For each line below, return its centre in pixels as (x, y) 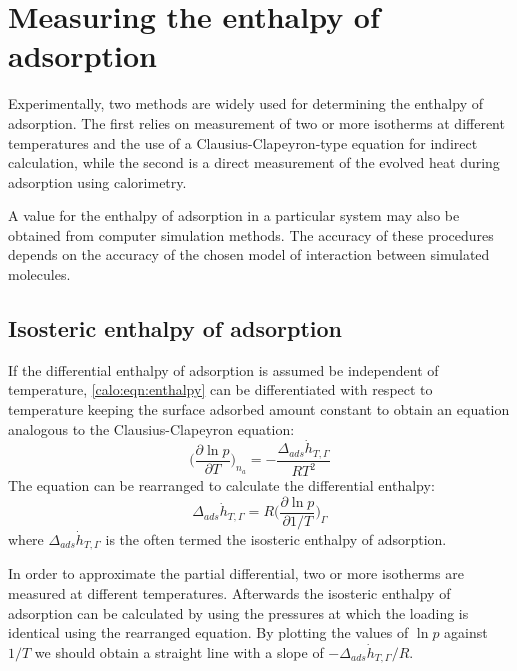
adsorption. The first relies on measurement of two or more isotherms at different (256, 122)
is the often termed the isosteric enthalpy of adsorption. (276, 538)
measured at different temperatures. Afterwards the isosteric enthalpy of (229, 592)
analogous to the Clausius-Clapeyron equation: (151, 428)
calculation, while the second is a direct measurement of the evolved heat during (254, 162)
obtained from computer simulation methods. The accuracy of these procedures (251, 234)
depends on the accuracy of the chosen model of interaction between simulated (249, 254)
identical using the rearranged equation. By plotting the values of (208, 632)
